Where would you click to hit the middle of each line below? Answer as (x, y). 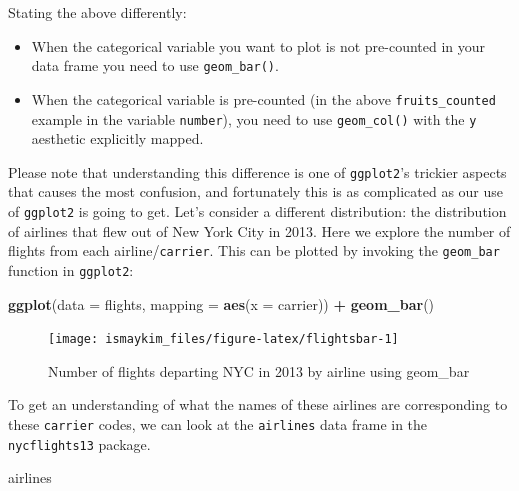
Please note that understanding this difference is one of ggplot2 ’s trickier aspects (257, 171)
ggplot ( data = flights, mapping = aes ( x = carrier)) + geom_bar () (221, 303)
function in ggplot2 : (71, 269)
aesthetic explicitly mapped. (117, 138)
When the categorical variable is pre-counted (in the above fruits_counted (263, 98)
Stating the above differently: (97, 12)
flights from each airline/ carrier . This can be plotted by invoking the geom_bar (254, 250)
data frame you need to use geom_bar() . (155, 65)
